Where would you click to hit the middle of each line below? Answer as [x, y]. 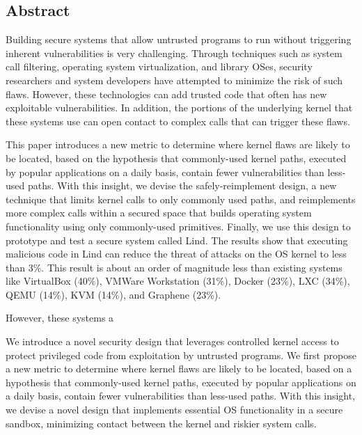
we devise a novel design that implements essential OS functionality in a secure [174, 410]
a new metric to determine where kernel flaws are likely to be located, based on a [179, 369]
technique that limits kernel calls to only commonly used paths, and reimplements [181, 199]
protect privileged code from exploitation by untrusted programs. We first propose [181, 355]
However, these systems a [60, 318]
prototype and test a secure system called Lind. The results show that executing [177, 240]
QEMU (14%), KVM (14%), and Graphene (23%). [113, 294]
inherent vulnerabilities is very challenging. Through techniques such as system [174, 53]
